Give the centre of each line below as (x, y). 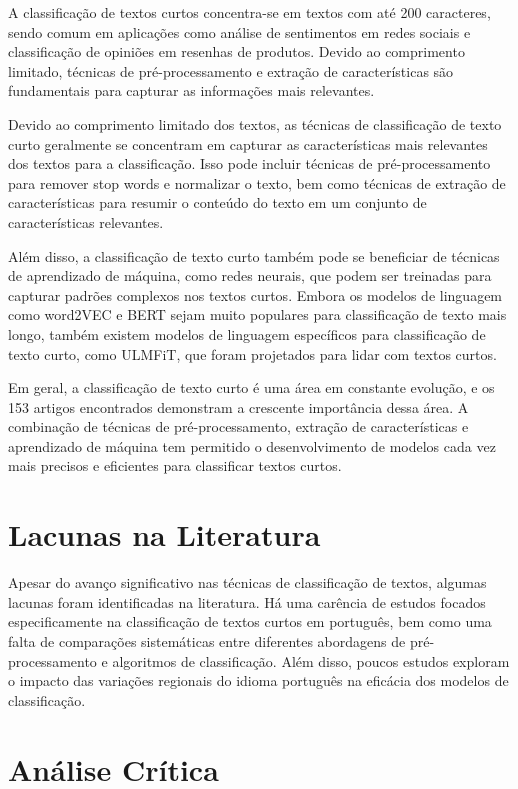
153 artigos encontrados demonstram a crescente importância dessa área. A (238, 406)
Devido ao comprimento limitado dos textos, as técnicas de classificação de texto (255, 123)
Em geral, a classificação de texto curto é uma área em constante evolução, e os (251, 387)
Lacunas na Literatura (164, 534)
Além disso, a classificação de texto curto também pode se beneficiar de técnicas (254, 255)
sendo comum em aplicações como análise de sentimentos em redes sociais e (239, 31)
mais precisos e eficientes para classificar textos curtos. (175, 465)
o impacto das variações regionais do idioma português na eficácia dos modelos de (258, 680)
